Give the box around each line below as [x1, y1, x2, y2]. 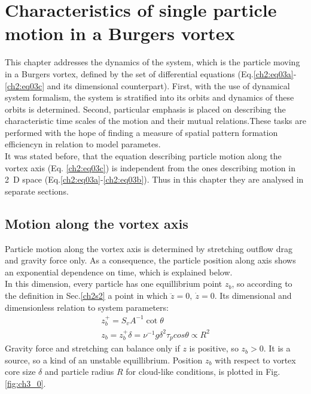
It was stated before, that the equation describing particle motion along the [5, 150, 282, 162]
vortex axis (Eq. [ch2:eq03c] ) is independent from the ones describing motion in [5, 161, 295, 174]
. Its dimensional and [214, 289, 292, 302]
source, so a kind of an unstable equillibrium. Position [5, 353, 203, 366]
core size [5, 365, 36, 378]
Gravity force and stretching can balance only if [5, 342, 180, 354]
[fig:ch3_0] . [5, 377, 46, 389]
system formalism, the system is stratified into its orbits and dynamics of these [5, 91, 294, 104]
